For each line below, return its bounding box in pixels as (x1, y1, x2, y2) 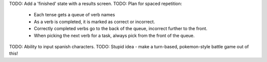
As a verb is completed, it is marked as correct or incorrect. (34, 19, 155, 25)
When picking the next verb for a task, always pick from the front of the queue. (34, 32, 195, 38)
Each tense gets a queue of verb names (34, 12, 115, 18)
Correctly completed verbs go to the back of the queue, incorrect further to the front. (34, 26, 208, 31)
